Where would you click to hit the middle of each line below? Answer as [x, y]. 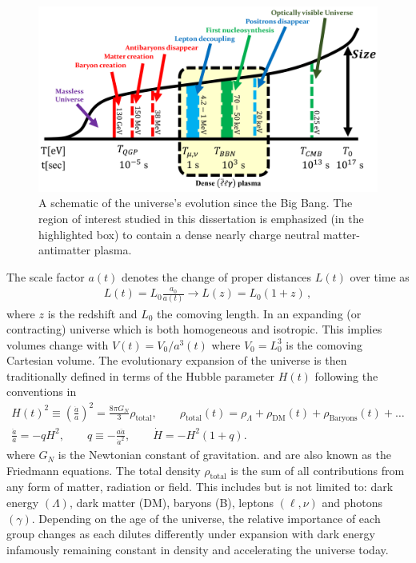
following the [346, 375]
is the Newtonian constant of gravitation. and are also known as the [224, 455]
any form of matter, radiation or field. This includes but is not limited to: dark [200, 487]
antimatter [64, 250]
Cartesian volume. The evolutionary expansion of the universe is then [177, 360]
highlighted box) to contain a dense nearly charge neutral [179, 234]
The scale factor [46, 276]
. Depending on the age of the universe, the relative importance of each [206, 518]
